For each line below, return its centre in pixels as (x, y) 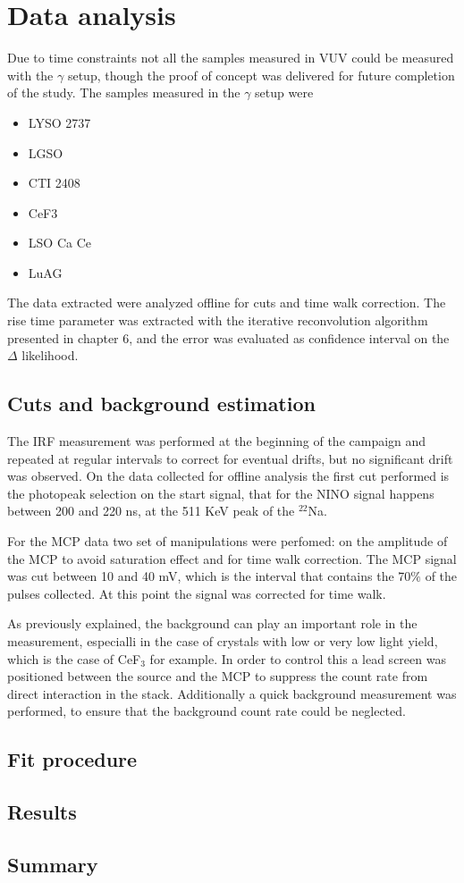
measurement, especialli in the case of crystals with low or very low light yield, (223, 640)
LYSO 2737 (59, 122)
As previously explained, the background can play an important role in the (212, 623)
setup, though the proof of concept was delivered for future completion (261, 75)
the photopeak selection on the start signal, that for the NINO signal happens (221, 493)
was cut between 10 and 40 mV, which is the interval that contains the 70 (209, 576)
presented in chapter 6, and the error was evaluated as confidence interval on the (228, 337)
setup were (284, 93)
